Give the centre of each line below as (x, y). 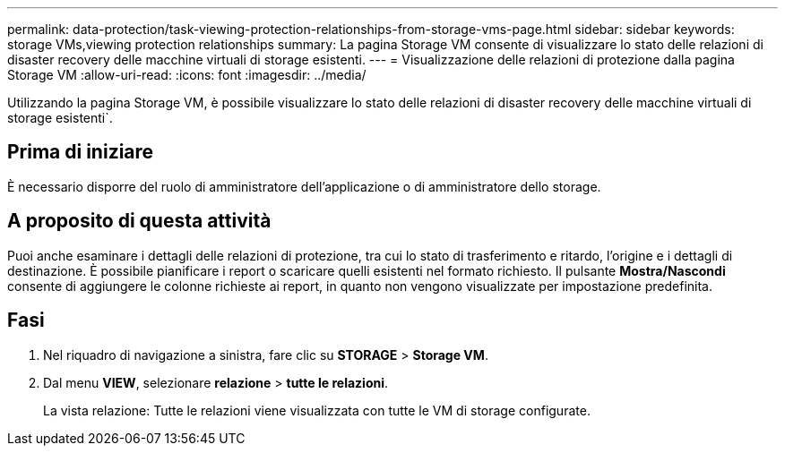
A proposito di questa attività (139, 221)
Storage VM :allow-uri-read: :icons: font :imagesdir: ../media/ (187, 75)
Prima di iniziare (81, 152)
